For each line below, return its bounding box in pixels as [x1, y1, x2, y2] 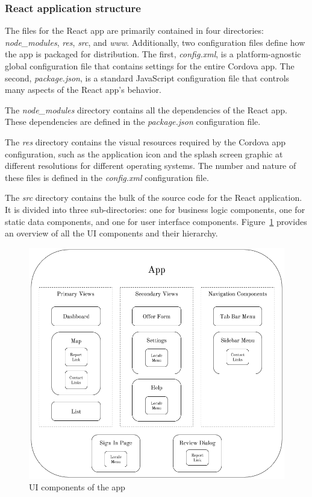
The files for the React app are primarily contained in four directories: [5, 24, 264, 37]
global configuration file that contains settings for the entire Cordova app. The [5, 60, 295, 72]
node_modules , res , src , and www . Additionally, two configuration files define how [5, 36, 305, 48]
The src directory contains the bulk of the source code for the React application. [5, 191, 302, 204]
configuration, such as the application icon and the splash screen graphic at [5, 147, 283, 160]
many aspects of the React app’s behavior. [5, 83, 161, 96]
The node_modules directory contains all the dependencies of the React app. [5, 103, 287, 116]
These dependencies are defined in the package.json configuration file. [5, 115, 261, 128]
